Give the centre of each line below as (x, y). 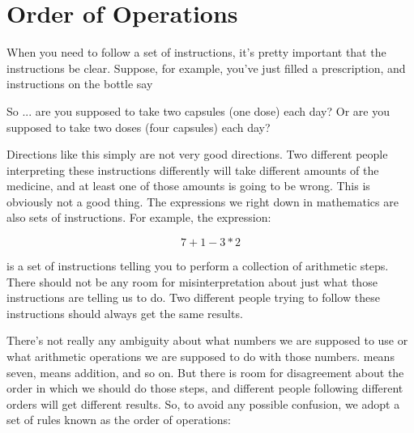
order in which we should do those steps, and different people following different (205, 388)
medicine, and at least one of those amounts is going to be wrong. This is (188, 186)
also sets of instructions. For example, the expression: (139, 217)
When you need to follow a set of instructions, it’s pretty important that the (196, 52)
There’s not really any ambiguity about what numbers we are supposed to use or (207, 340)
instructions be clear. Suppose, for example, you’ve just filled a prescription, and (206, 68)
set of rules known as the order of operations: (119, 420)
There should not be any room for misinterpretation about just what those (192, 281)
